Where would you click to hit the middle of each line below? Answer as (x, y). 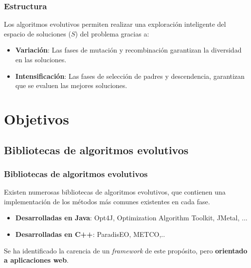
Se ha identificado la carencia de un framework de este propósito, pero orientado (126, 250)
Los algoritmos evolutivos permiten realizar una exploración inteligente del (115, 24)
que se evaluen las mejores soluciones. (71, 85)
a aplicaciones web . (36, 260)
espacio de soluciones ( (37, 33)
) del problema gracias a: (112, 33)
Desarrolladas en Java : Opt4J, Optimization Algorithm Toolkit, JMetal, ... (131, 218)
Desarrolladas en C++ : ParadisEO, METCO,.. (90, 234)
